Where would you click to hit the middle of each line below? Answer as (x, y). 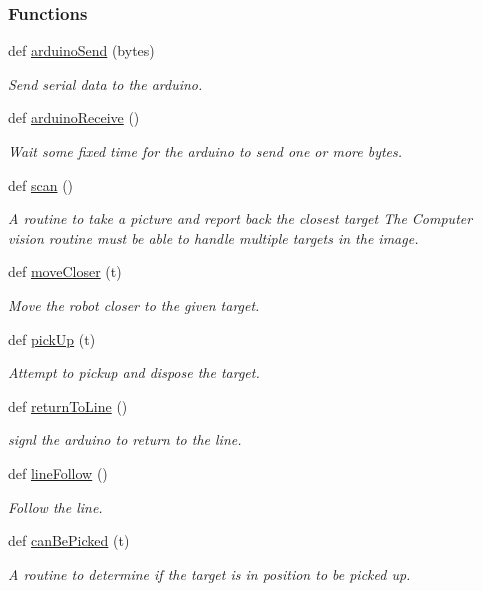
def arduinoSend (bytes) (81, 50)
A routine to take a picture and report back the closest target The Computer (240, 218)
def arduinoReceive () (74, 117)
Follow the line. (55, 506)
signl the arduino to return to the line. (125, 439)
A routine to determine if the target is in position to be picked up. (209, 573)
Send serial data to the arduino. (105, 83)
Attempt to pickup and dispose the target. (134, 372)
